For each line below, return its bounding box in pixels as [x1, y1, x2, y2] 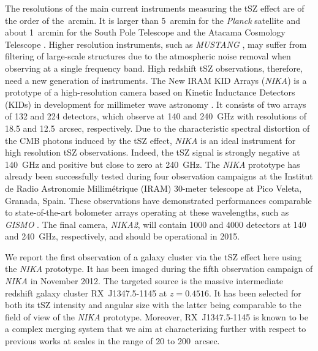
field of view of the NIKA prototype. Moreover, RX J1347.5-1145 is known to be [5, 310, 308, 323]
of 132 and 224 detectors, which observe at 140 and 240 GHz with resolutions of [5, 110, 307, 123]
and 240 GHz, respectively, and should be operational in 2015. [5, 230, 240, 243]
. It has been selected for [209, 286, 301, 299]
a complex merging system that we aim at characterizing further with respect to [5, 322, 306, 335]
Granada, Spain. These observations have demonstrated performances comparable [5, 194, 312, 206]
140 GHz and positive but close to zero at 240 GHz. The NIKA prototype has [5, 157, 300, 170]
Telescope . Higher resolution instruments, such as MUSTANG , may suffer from [5, 37, 307, 50]
